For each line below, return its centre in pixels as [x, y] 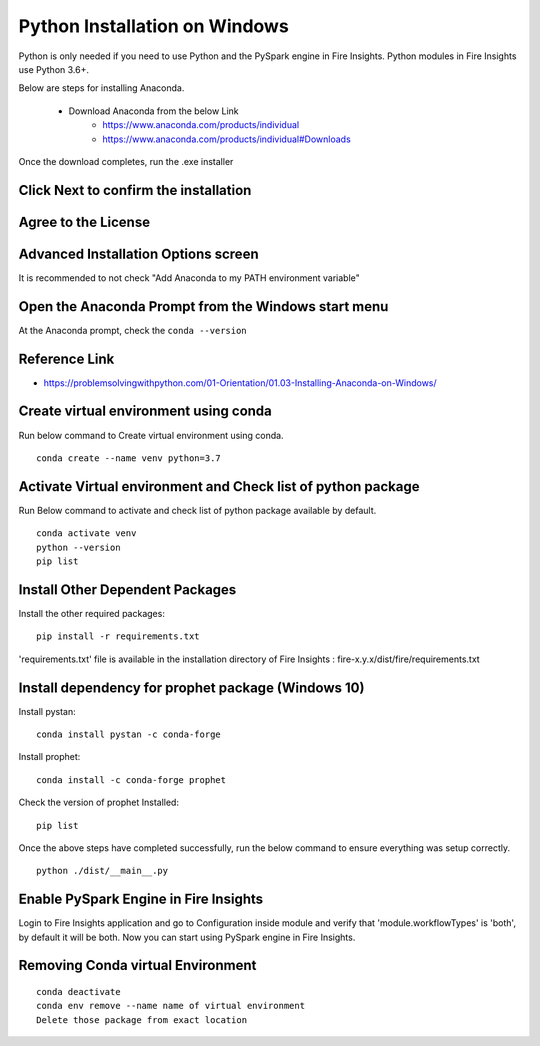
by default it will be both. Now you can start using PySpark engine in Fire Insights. [187, 937]
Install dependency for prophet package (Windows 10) [191, 687]
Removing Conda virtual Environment [137, 965]
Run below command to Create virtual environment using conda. [151, 435]
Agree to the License [84, 221]
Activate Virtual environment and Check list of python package [219, 486]
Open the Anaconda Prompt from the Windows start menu [203, 306]
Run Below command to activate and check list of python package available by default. [197, 510]
